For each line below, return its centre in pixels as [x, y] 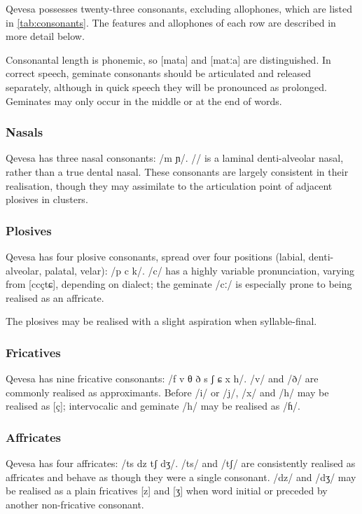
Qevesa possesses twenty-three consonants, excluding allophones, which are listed [179, 8]
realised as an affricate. [55, 297]
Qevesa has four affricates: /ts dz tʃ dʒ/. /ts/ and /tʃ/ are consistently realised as [181, 463]
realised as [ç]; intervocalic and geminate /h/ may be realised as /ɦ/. [153, 406]
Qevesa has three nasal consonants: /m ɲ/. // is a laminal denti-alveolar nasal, [175, 158]
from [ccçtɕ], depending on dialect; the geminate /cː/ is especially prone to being [179, 284]
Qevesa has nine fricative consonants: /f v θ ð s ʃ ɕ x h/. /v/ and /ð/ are [162, 378]
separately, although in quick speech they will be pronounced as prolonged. [166, 86]
